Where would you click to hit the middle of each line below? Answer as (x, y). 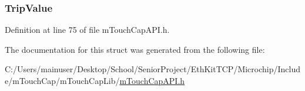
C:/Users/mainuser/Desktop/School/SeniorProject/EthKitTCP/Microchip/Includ (153, 69)
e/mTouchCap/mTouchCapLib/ (62, 80)
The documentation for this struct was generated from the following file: (135, 49)
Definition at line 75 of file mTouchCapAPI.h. (87, 30)
